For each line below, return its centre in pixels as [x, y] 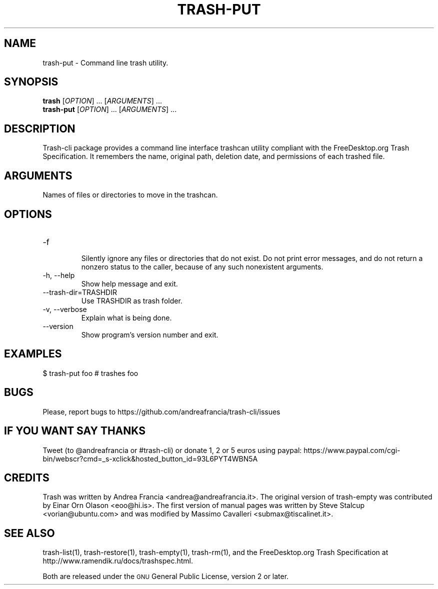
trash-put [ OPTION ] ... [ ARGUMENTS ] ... [110, 109]
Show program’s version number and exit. [150, 334]
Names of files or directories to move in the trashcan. [130, 195]
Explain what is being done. [126, 317]
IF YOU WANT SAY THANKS [75, 431]
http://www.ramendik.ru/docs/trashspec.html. [118, 561]
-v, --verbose [65, 309]
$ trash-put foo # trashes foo [90, 373]
